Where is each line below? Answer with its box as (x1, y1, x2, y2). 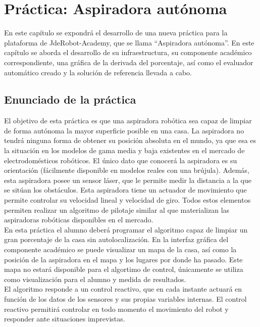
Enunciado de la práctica (4, 91, 136, 107)
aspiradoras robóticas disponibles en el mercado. (4, 214, 153, 225)
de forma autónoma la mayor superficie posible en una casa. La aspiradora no (4, 125, 244, 135)
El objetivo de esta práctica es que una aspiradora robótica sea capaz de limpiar (4, 115, 252, 126)
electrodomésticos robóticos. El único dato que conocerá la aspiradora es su (4, 155, 237, 165)
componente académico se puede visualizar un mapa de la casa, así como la (4, 244, 237, 255)
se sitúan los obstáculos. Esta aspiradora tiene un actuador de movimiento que (4, 184, 247, 195)
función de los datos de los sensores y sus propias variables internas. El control (4, 293, 247, 304)
